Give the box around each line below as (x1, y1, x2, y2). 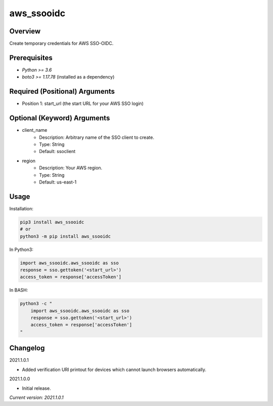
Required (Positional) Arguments (9, 87, 115, 96)
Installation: (9, 205, 34, 211)
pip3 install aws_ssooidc (20, 219, 84, 225)
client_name (22, 127, 48, 133)
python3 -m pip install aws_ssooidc (20, 233, 111, 239)
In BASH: (9, 287, 28, 293)
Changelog (9, 344, 45, 352)
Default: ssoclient (39, 149, 76, 155)
